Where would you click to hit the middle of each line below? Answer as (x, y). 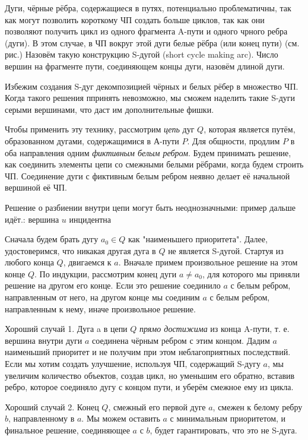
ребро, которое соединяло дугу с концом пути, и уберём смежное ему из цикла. (149, 387)
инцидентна (90, 219)
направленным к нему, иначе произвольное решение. (100, 308)
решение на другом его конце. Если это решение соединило (113, 285)
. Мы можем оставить (121, 418)
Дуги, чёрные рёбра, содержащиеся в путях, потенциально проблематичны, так (148, 8)
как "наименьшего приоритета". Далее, (198, 239)
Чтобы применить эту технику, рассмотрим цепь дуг (100, 129)
